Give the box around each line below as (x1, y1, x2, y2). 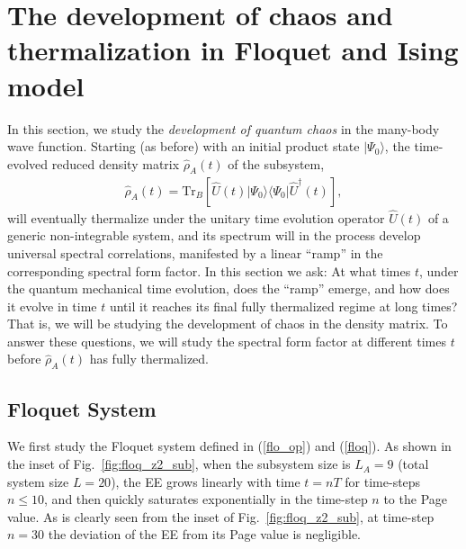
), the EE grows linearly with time (111, 472, 300, 490)
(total (398, 454, 429, 473)
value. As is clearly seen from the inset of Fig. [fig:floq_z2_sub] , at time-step (7, 507, 435, 526)
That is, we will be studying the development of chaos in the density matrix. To (7, 314, 448, 333)
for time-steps (345, 472, 421, 490)
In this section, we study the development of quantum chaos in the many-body (7, 119, 440, 138)
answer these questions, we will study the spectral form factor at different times (7, 331, 446, 350)
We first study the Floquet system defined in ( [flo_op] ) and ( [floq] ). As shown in (7, 436, 452, 455)
